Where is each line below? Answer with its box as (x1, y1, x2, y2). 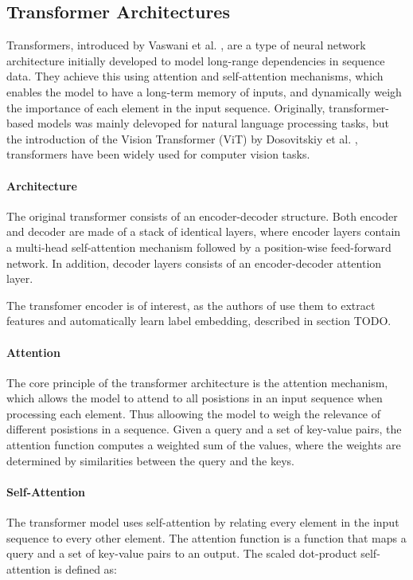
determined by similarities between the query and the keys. (6, 452, 294, 468)
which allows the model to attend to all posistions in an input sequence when (6, 390, 383, 406)
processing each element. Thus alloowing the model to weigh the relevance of (6, 405, 381, 421)
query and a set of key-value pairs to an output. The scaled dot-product (6, 545, 357, 562)
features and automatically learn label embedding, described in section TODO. (6, 312, 392, 329)
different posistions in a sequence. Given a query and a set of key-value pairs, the (6, 421, 402, 437)
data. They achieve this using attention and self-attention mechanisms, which (6, 68, 384, 84)
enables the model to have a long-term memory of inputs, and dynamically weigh (6, 83, 402, 100)
